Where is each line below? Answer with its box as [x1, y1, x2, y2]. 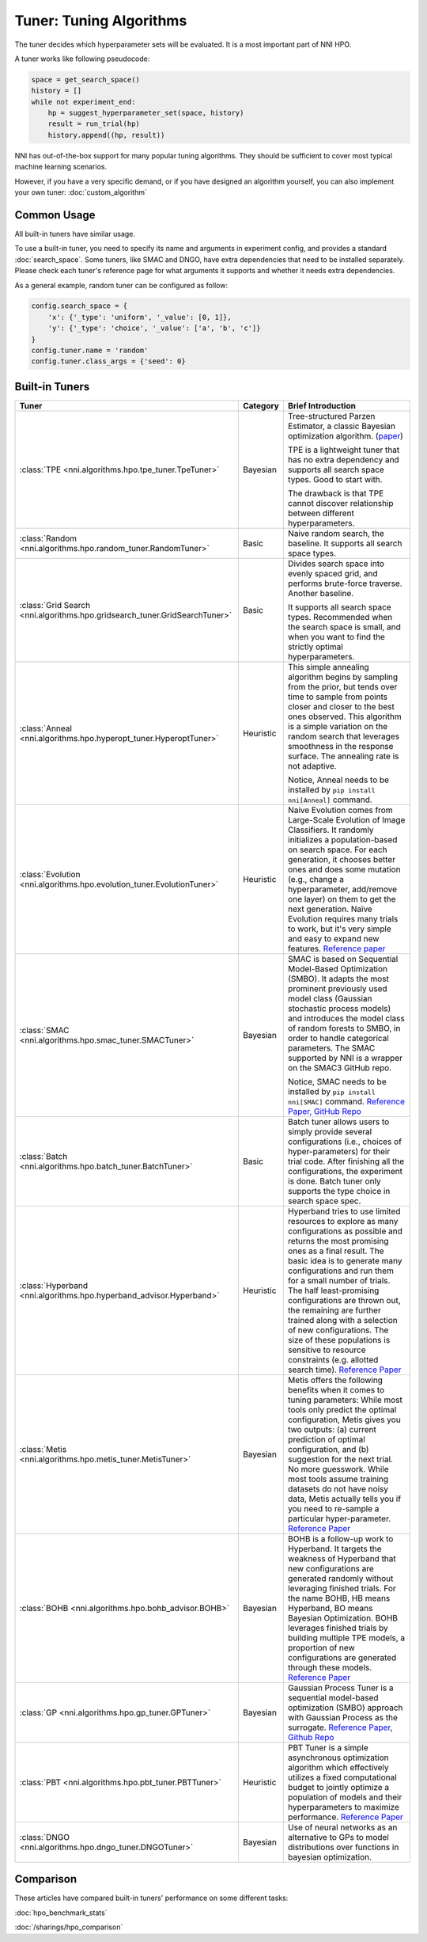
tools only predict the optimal [287, 1404, 397, 1415]
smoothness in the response [287, 740, 394, 751]
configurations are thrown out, [287, 1294, 401, 1305]
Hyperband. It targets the [287, 1543, 383, 1554]
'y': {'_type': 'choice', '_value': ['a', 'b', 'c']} [47, 324, 261, 333]
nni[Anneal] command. [287, 794, 373, 805]
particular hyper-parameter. [287, 1513, 391, 1524]
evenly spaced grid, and [287, 568, 378, 579]
